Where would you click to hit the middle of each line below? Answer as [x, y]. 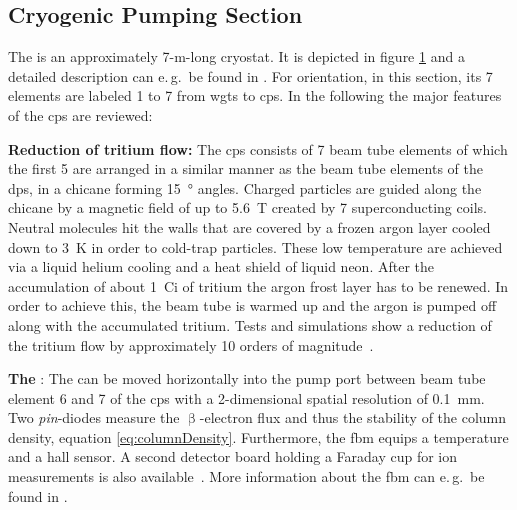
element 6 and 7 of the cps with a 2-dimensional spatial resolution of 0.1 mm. [246, 397]
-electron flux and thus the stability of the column [353, 417]
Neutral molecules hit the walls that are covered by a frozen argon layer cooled [249, 226]
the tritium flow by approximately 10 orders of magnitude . [191, 344]
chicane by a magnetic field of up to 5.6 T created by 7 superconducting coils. [247, 207]
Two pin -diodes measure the [94, 417]
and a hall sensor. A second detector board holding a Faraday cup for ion [233, 456]
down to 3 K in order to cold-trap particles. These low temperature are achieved [255, 246]
